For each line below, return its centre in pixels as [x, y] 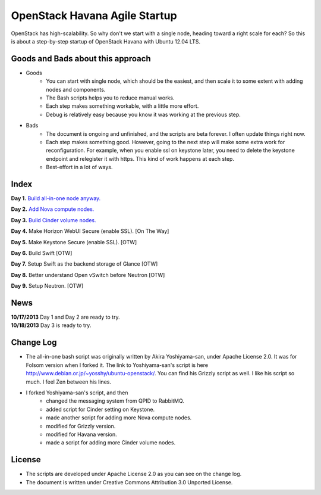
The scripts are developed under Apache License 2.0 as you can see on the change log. [134, 474]
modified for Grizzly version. [81, 426]
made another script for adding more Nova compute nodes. [119, 418]
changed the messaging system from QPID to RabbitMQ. [115, 401]
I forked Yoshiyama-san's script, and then [77, 393]
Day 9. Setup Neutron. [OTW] [47, 286]
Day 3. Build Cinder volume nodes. [53, 220]
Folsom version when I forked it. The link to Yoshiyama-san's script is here [117, 365]
